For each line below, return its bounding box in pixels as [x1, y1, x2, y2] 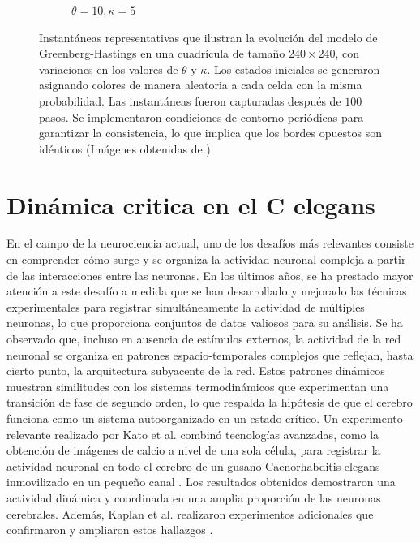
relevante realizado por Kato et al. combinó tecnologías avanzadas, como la [6, 425, 379, 442]
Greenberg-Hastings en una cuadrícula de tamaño [39, 45, 285, 62]
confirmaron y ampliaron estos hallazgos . [6, 521, 213, 538]
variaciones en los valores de [39, 60, 178, 77]
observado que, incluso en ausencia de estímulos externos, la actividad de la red [6, 330, 401, 347]
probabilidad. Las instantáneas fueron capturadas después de [39, 92, 341, 109]
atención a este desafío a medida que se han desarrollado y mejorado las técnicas [6, 282, 407, 300]
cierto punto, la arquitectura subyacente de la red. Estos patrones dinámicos [6, 362, 385, 379]
